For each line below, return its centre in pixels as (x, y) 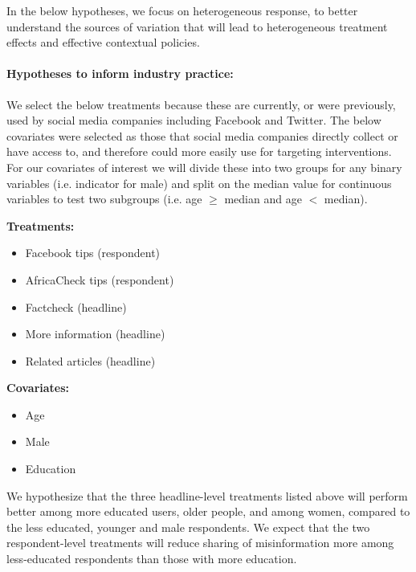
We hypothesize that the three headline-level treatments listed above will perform (207, 495)
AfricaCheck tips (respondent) (100, 279)
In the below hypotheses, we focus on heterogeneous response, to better (182, 10)
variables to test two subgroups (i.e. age (104, 199)
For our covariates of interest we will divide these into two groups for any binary (204, 167)
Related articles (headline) (90, 360)
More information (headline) (95, 334)
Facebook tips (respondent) (93, 253)
